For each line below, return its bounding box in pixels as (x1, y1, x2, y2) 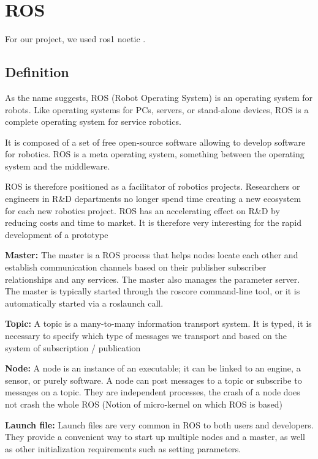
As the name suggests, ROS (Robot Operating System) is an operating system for (5, 91, 312, 103)
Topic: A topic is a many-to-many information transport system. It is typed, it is (5, 317, 312, 330)
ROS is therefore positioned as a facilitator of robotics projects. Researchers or (5, 180, 300, 193)
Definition (5, 62, 69, 81)
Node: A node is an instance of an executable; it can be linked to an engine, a (5, 362, 301, 375)
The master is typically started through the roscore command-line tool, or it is (5, 285, 300, 297)
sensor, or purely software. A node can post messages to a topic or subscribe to (5, 373, 302, 386)
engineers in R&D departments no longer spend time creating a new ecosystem (5, 192, 301, 205)
